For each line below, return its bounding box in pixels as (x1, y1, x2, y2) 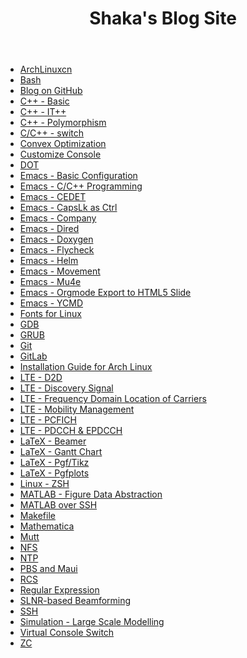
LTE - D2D (19, 372, 63, 384)
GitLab (19, 350, 48, 362)
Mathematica (19, 520, 75, 532)
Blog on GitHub (19, 85, 83, 97)
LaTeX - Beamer (19, 435, 87, 447)
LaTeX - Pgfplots (19, 467, 90, 479)
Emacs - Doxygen (19, 233, 94, 246)
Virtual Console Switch (19, 627, 115, 639)
